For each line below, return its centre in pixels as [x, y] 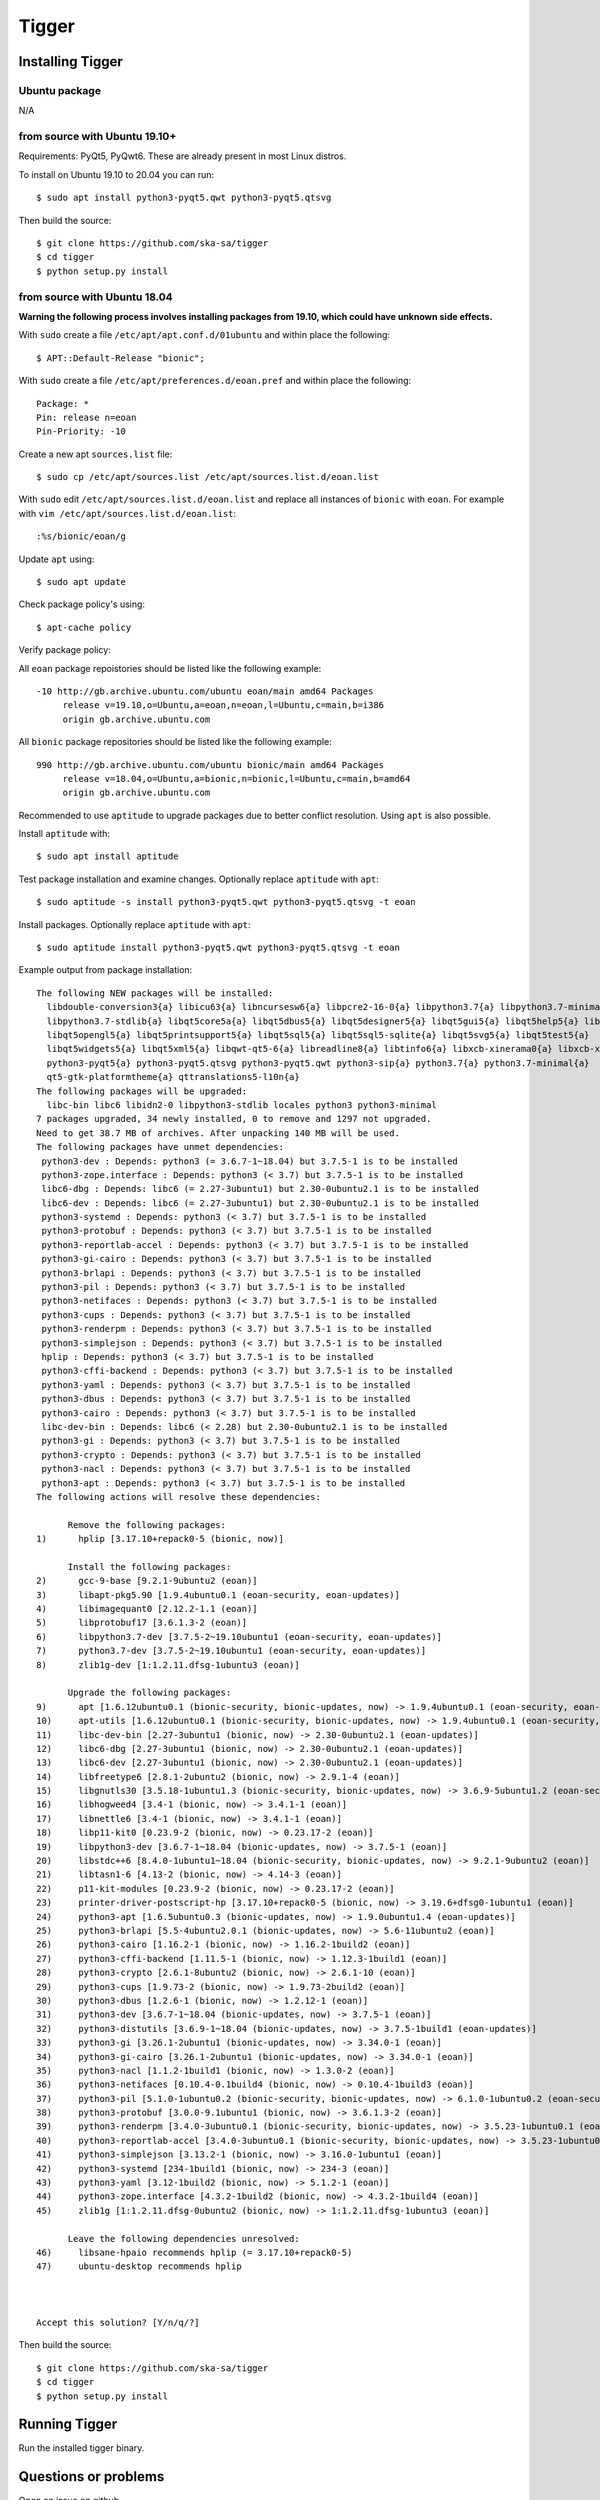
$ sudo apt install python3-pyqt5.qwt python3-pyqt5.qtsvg [184, 198]
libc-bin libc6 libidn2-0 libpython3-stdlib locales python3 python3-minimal [241, 1104]
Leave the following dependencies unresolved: [183, 2238]
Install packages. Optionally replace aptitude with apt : [134, 924]
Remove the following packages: [147, 1524]
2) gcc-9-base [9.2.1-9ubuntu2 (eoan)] [147, 1581]
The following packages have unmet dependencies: [160, 1147]
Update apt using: [56, 559]
